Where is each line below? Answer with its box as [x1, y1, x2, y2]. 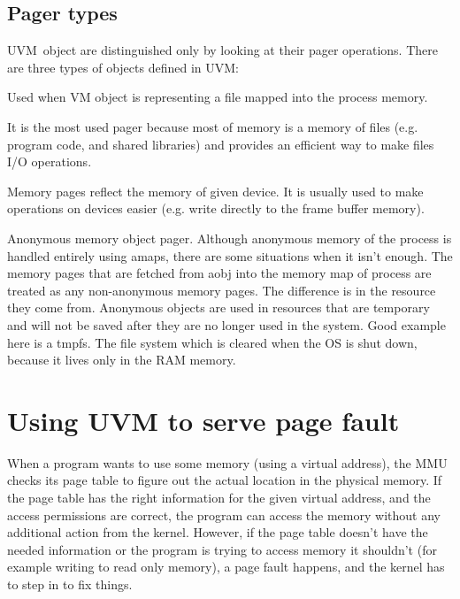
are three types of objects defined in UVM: [7, 58, 239, 76]
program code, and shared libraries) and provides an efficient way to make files [7, 134, 434, 153]
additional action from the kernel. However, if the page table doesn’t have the [7, 523, 428, 541]
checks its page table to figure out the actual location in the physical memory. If [7, 471, 442, 489]
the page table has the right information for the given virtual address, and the [7, 488, 431, 507]
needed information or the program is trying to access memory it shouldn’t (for [7, 540, 437, 558]
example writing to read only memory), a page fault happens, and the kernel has [7, 557, 445, 576]
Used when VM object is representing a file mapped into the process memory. [7, 88, 428, 106]
